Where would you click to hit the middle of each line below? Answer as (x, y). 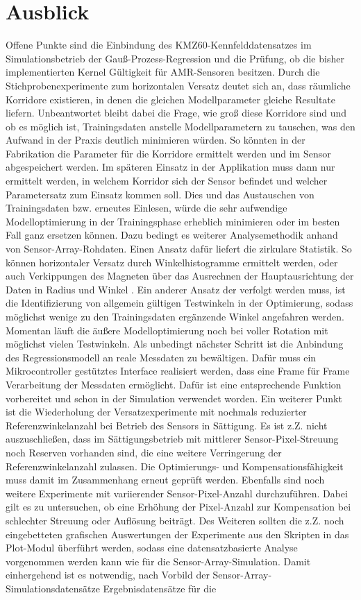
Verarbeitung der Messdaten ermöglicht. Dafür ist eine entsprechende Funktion (174, 384)
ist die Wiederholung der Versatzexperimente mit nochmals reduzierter (156, 412)
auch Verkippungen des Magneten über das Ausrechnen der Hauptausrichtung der (180, 276)
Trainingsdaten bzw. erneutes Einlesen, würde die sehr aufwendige (146, 208)
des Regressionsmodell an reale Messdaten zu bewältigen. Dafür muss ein (161, 357)
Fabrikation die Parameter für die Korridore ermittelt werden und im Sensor (168, 153)
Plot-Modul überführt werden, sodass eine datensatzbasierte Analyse (152, 548)
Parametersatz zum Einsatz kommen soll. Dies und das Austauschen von (160, 194)
